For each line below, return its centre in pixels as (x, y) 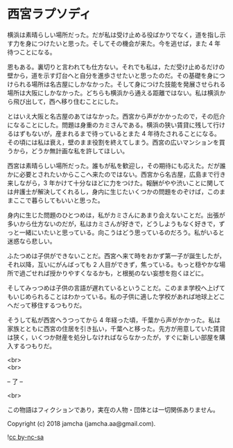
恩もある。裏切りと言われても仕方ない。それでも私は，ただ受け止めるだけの (116, 67)
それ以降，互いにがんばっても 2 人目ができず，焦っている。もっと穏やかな (113, 264)
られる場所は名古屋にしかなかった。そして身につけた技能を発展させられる (119, 84)
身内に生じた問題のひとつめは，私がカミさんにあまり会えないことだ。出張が (116, 215)
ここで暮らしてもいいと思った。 (58, 200)
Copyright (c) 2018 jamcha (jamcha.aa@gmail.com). (81, 423)
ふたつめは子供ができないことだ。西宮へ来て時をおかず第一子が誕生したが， (116, 256)
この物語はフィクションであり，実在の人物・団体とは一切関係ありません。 (113, 409)
